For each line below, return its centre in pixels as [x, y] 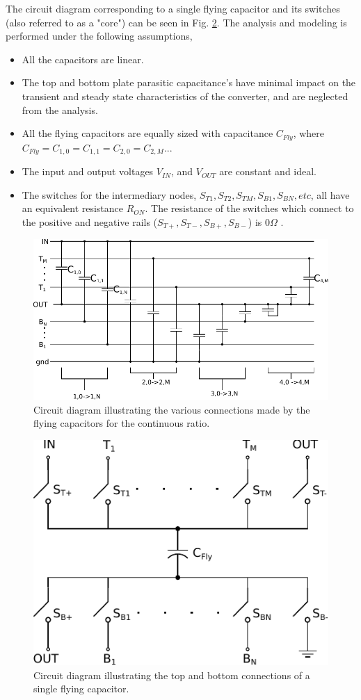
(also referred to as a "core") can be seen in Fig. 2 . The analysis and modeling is [176, 22]
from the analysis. [60, 109]
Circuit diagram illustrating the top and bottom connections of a [172, 675]
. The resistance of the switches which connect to [249, 208]
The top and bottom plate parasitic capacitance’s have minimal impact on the [189, 82]
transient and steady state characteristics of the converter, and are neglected [185, 96]
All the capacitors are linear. [83, 59]
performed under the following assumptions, [99, 36]
